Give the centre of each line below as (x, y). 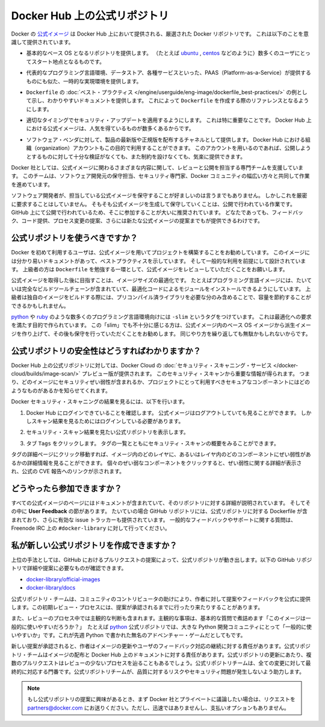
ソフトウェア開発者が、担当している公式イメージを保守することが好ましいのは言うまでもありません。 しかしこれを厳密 (159, 195)
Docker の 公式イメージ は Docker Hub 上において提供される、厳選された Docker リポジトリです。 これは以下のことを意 (160, 34)
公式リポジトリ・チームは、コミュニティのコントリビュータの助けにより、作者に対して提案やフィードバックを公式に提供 (161, 599)
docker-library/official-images (63, 579)
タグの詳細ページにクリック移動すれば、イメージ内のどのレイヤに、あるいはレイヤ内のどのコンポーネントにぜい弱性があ (161, 455)
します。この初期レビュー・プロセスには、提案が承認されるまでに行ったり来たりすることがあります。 (137, 607)
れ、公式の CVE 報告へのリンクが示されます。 (68, 471)
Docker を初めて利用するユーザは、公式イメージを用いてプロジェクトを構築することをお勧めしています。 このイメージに (161, 253)
